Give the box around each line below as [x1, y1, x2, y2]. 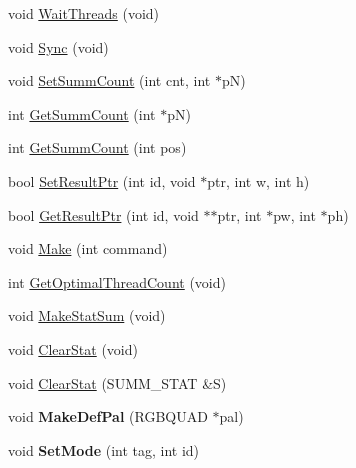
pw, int [273, 204, 316, 225]
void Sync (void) [8, 36, 109, 57]
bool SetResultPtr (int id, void [8, 170, 196, 191]
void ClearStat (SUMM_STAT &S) [8, 372, 227, 393]
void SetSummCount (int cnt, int [8, 70, 211, 91]
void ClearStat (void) [8, 338, 138, 359]
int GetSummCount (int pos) [8, 137, 187, 158]
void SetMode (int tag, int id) [8, 439, 200, 460]
